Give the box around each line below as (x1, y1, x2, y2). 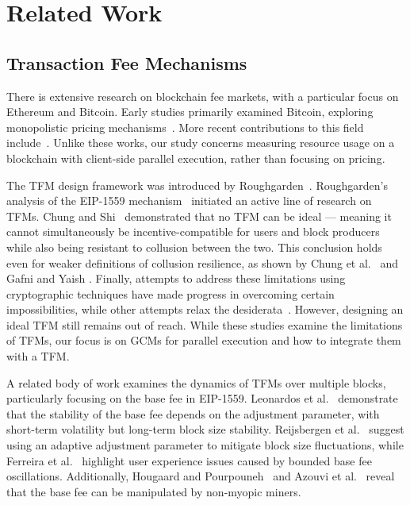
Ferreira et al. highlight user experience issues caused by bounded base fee (6, 452, 372, 468)
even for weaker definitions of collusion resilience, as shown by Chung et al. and (6, 254, 398, 271)
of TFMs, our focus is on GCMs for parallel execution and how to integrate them (6, 332, 401, 349)
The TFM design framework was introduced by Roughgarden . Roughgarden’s (6, 176, 388, 193)
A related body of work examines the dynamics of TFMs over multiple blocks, (6, 374, 386, 391)
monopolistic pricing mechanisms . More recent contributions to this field (6, 118, 364, 135)
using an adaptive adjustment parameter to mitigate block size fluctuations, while (6, 437, 404, 453)
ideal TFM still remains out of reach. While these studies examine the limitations (6, 316, 403, 333)
